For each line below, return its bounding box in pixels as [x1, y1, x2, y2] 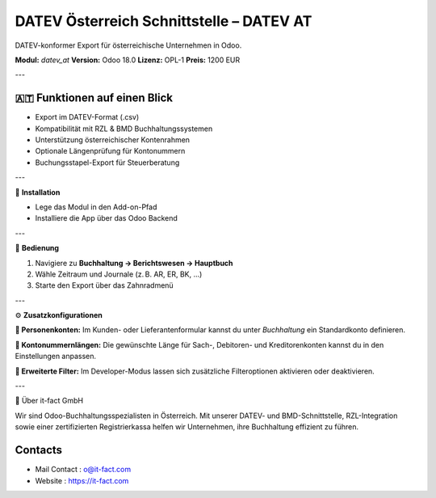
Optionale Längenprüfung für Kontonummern [35, 146, 186, 156]
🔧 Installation [15, 187, 61, 197]
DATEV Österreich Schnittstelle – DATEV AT [15, 12, 312, 30]
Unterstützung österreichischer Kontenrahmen [35, 135, 190, 145]
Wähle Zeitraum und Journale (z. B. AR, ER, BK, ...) [35, 269, 203, 279]
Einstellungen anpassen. [15, 352, 97, 361]
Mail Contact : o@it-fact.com [35, 465, 132, 475]
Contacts [15, 443, 63, 457]
